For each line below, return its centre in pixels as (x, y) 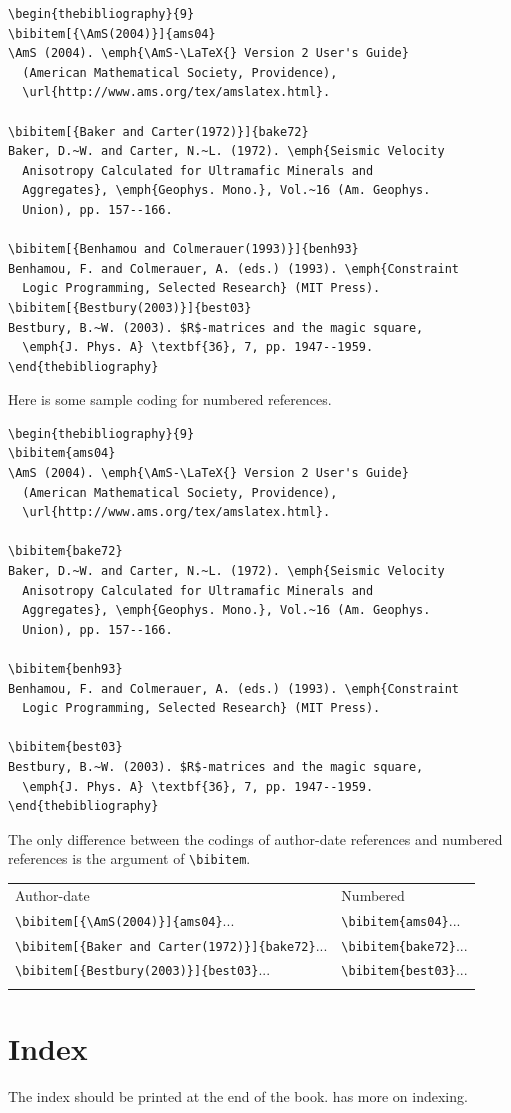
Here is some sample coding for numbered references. (170, 399)
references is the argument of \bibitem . (129, 858)
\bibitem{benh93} (65, 669)
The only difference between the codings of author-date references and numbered (255, 838)
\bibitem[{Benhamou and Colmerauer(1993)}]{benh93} (183, 249)
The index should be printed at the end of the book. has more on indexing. (238, 1095)
